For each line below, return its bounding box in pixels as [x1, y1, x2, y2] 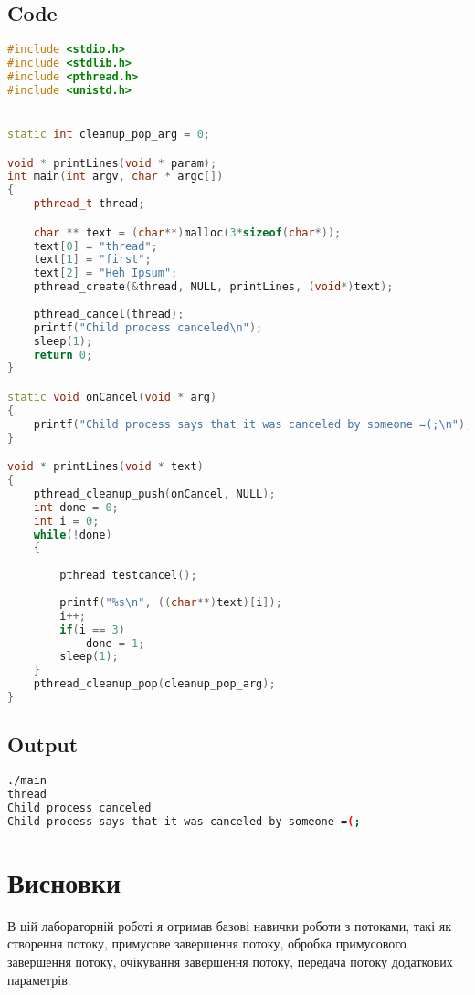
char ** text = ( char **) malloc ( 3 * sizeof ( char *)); [33, 225, 342, 239]
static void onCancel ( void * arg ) [7, 390, 217, 403]
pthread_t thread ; [33, 197, 145, 211]
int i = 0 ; [33, 514, 100, 528]
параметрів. [7, 969, 71, 989]
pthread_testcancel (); [59, 569, 197, 582]
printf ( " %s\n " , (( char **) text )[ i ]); [59, 595, 282, 609]
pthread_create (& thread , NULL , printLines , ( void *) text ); [33, 280, 394, 294]
